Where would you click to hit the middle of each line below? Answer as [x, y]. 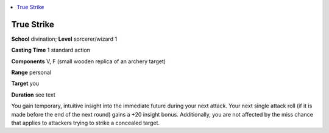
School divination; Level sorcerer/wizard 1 [64, 39]
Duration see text [34, 95]
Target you [25, 84]
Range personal [31, 72]
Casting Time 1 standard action [51, 50]
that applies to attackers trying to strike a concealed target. [86, 123]
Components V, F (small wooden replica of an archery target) [89, 61]
